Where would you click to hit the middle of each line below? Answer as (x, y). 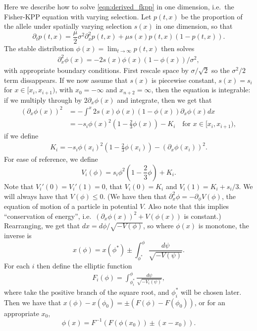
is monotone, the (224, 226)
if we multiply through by (43, 99)
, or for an (210, 302)
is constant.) (203, 216)
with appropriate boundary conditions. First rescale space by (96, 70)
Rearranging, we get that (42, 226)
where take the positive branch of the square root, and (87, 292)
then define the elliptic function (84, 265)
